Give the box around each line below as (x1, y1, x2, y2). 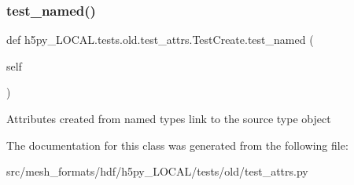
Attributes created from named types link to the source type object (6, 111, 331, 126)
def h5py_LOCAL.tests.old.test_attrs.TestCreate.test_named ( (6, 31, 314, 48)
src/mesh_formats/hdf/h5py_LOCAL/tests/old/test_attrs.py (6, 163, 308, 180)
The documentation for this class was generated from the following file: (6, 136, 348, 153)
